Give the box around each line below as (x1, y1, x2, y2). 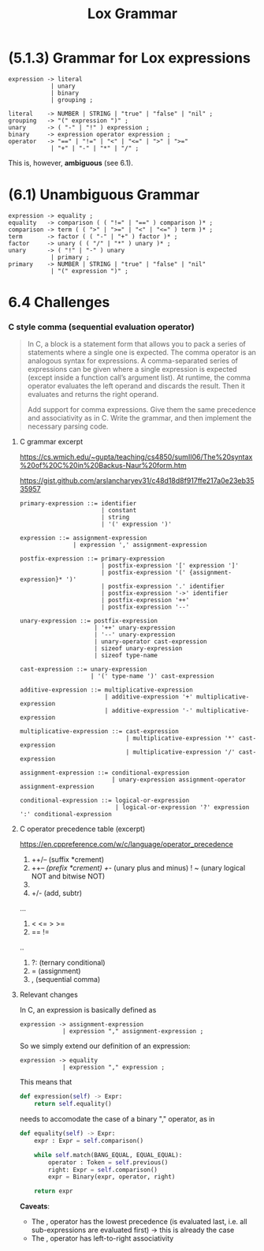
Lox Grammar (87, 5, 178, 23)
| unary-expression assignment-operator (111, 776, 246, 784)
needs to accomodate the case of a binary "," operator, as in (19, 1114, 215, 1124)
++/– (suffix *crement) (31, 855, 105, 864)
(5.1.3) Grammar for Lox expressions (8, 49, 251, 67)
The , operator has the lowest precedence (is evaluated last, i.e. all (31, 1217, 247, 1227)
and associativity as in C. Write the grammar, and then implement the (27, 414, 252, 423)
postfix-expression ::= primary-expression (19, 555, 165, 563)
